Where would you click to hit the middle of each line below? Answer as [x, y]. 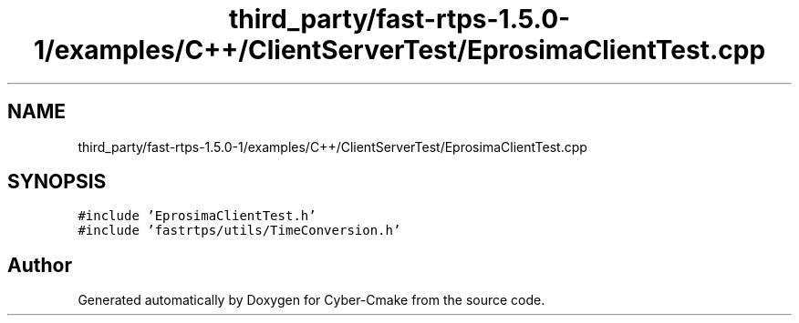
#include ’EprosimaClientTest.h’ [197, 216]
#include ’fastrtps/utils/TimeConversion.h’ [239, 231]
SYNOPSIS [57, 182]
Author [40, 265]
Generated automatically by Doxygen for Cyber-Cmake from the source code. [311, 300]
